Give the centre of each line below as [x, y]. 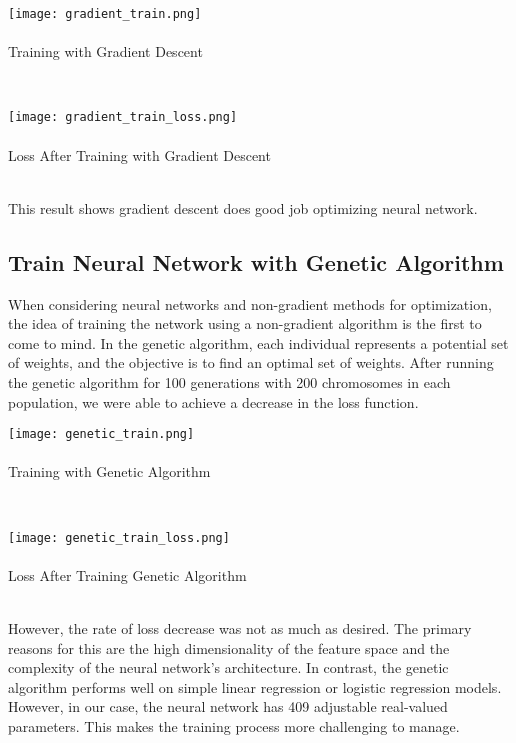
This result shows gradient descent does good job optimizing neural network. [243, 207]
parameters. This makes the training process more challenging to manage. [234, 726]
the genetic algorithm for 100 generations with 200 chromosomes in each [229, 382]
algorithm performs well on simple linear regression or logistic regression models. [255, 686]
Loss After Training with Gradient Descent [139, 154]
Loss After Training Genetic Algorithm [127, 574]
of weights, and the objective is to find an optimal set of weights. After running [251, 362]
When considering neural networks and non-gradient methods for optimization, [250, 303]
